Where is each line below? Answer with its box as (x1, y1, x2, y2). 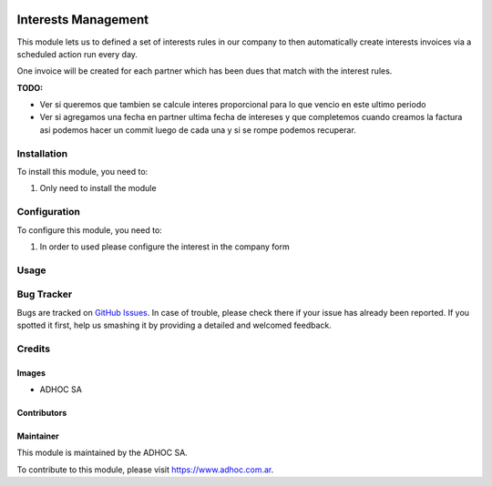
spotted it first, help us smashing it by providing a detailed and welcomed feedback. (16, 319, 332, 331)
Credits (16, 342, 50, 355)
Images (16, 367, 46, 378)
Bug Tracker (16, 288, 73, 300)
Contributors (16, 407, 67, 418)
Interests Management (16, 12, 149, 27)
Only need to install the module (39, 183, 157, 194)
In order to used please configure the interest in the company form (39, 241, 291, 252)
